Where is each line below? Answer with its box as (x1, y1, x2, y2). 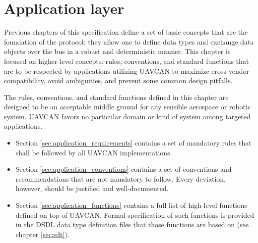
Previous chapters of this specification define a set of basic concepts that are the (4, 27, 248, 37)
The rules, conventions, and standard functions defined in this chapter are (4, 92, 229, 102)
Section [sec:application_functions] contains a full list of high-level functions (15, 200, 248, 210)
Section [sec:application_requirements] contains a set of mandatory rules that (15, 138, 252, 148)
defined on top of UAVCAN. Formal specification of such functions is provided (15, 209, 254, 220)
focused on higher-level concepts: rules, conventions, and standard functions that (4, 55, 249, 66)
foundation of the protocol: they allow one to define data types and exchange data (4, 36, 254, 47)
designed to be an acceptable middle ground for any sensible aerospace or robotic (4, 101, 251, 112)
